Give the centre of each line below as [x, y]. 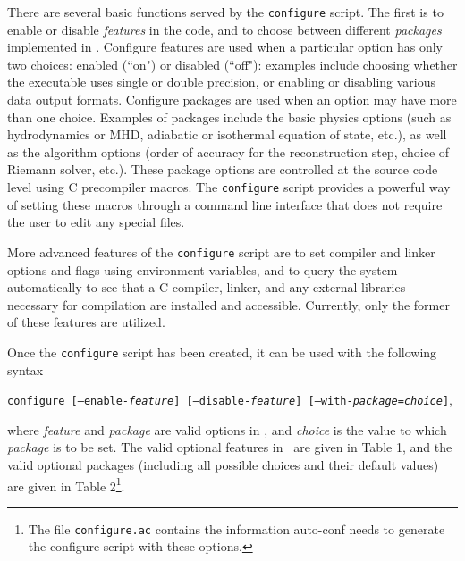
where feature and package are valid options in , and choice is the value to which [227, 429]
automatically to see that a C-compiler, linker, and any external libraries [207, 287]
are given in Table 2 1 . [66, 484]
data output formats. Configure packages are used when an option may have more [232, 100]
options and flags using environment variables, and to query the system [203, 269]
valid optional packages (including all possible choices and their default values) [223, 464]
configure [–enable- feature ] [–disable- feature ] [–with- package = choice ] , [230, 400]
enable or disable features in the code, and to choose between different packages [224, 29]
